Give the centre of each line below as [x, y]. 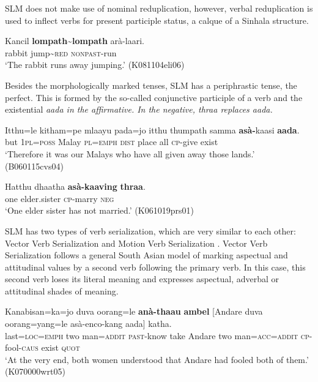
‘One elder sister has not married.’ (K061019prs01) [99, 210]
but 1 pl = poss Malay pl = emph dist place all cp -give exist [112, 142]
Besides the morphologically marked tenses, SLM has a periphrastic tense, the [151, 85]
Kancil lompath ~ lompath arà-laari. [75, 41]
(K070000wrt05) [35, 371]
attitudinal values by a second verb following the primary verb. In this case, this [155, 267]
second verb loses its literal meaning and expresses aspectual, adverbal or [142, 279]
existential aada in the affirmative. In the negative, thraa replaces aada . [139, 109]
